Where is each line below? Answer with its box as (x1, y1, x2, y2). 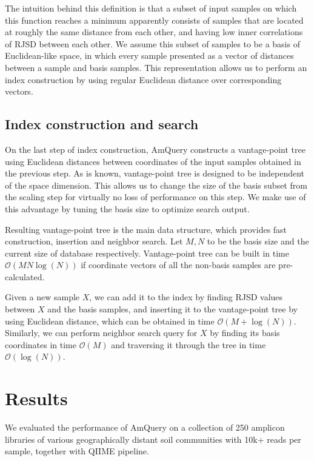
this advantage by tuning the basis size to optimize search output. (5, 202, 250, 215)
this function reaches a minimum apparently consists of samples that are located (5, 13, 304, 26)
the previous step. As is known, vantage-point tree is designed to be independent (5, 167, 305, 180)
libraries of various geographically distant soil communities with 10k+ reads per (5, 432, 301, 445)
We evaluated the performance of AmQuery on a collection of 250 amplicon (5, 421, 285, 434)
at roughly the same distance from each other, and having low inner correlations (5, 25, 303, 38)
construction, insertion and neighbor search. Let (5, 235, 183, 247)
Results (5, 386, 68, 411)
